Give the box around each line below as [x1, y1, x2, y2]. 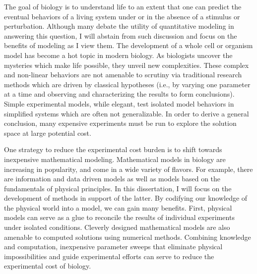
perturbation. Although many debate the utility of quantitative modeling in [4, 21, 234, 31]
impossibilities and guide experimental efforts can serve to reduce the [4, 251, 214, 261]
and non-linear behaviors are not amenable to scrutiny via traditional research [4, 69, 242, 80]
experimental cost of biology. [4, 261, 91, 271]
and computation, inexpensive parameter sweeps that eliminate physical [4, 241, 223, 252]
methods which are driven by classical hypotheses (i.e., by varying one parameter [4, 79, 251, 89]
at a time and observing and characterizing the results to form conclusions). [4, 89, 235, 99]
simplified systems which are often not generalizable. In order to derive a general [4, 108, 249, 118]
